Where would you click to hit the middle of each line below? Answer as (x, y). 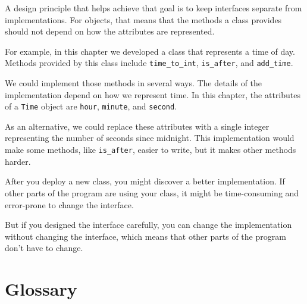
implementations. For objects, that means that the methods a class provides (143, 19)
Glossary (41, 289)
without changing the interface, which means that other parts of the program (145, 236)
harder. (18, 161)
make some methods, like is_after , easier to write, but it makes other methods (151, 150)
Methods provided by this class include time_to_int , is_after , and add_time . (149, 63)
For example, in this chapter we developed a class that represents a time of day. (150, 51)
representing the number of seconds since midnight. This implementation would (150, 138)
